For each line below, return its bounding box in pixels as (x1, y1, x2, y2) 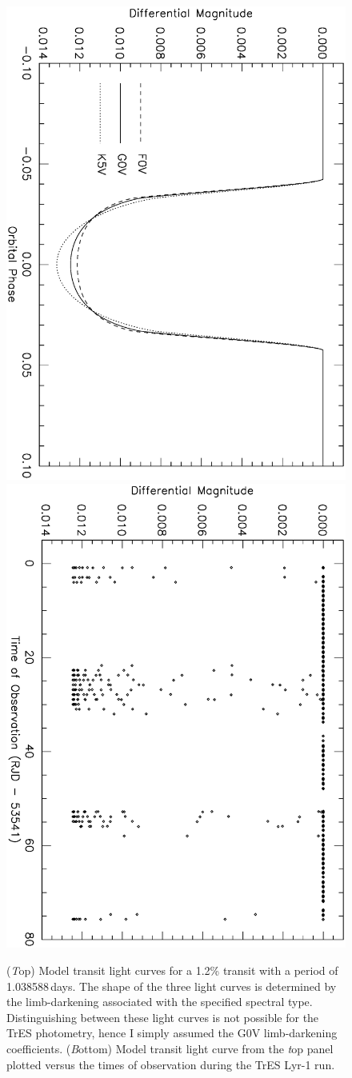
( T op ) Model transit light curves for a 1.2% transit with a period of (6, 961, 338, 978)
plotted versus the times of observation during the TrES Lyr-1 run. (6, 1056, 335, 1072)
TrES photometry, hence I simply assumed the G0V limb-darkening (6, 1024, 338, 1041)
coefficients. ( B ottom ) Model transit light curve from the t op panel (6, 1040, 334, 1056)
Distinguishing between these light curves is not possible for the (6, 1008, 319, 1025)
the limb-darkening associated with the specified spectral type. (6, 993, 313, 1010)
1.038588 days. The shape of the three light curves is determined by (6, 977, 337, 994)
